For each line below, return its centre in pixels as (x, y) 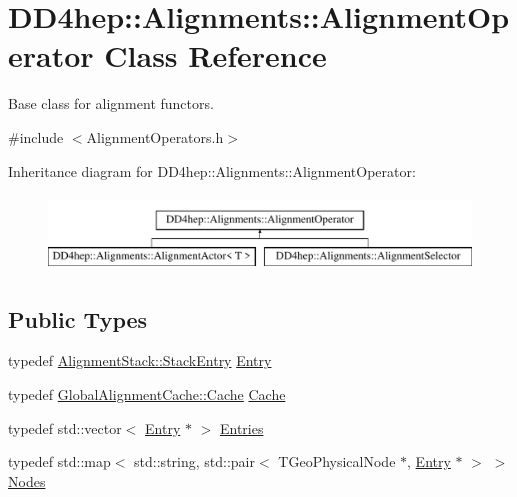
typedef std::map (59, 461)
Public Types (78, 318)
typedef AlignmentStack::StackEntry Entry (140, 360)
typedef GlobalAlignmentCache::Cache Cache (147, 394)
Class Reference (215, 55)
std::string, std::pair (194, 461)
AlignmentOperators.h (155, 136)
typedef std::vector (65, 427)
